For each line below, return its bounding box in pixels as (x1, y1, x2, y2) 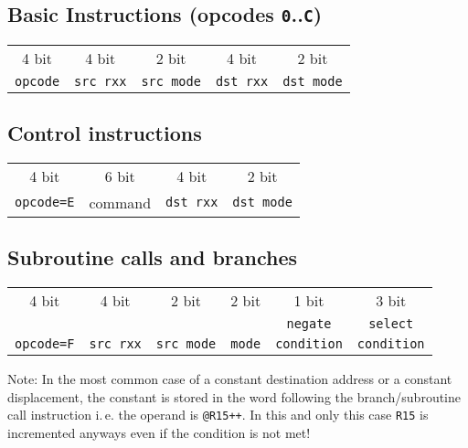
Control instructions (7, 119, 202, 147)
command (89, 191, 152, 213)
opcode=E (15, 195, 75, 210)
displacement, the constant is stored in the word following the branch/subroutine (7, 387, 462, 406)
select (368, 316, 414, 332)
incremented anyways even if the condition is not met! (7, 423, 311, 443)
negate (286, 316, 332, 332)
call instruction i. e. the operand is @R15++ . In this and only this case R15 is (7, 405, 429, 424)
